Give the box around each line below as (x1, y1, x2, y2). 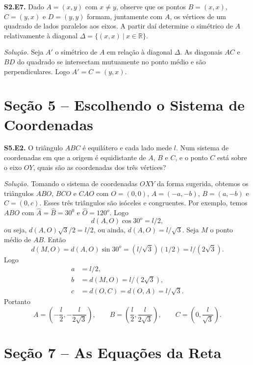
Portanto (4, 296, 30, 306)
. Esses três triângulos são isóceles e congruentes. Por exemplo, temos (39, 197, 248, 208)
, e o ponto (175, 152, 208, 163)
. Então (44, 234, 66, 244)
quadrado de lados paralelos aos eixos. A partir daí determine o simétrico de (4, 21, 233, 31)
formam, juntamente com (87, 11, 163, 21)
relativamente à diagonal (4, 30, 78, 40)
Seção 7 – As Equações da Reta (4, 342, 222, 362)
